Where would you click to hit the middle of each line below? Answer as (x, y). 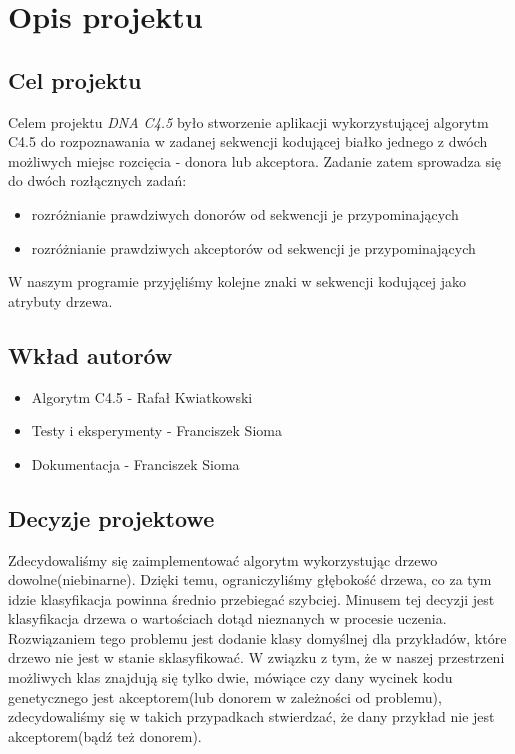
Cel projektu (75, 79)
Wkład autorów (90, 354)
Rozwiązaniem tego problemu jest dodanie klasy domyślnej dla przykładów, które (257, 637)
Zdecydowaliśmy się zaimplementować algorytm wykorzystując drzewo (223, 559)
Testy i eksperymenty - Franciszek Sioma (156, 430)
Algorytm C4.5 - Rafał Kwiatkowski (142, 396)
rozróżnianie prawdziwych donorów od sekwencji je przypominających (245, 213)
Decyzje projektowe (111, 517)
